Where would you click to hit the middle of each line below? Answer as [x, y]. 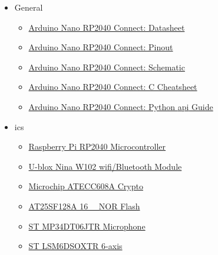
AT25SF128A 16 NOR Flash [84, 206]
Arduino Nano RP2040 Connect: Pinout [101, 47]
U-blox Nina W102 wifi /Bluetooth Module [105, 166]
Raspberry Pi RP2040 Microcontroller [97, 146]
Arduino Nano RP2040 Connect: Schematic [107, 67]
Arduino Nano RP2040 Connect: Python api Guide [121, 106]
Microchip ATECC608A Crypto [86, 186]
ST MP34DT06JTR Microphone [87, 226]
